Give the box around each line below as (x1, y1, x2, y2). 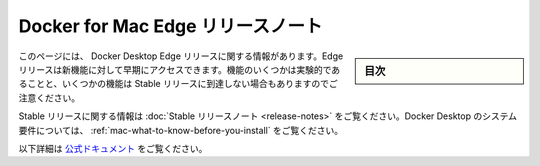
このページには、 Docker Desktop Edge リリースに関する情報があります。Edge (18, 50, 344, 62)
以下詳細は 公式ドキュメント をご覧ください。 (18, 142, 208, 154)
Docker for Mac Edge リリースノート (18, 15, 323, 37)
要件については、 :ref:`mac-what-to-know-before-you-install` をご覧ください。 (18, 124, 344, 136)
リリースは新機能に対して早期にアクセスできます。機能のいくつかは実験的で (18, 63, 332, 75)
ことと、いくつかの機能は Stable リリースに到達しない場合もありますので (26, 78, 330, 90)
